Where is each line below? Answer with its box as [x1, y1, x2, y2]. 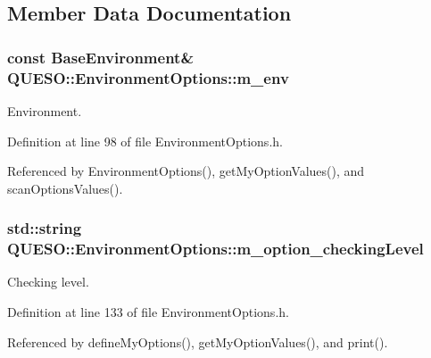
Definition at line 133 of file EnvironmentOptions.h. [7, 303, 289, 321]
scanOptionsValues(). [7, 179, 123, 197]
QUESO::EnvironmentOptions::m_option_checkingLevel [7, 237, 424, 260]
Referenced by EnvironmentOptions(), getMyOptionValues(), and [7, 162, 365, 180]
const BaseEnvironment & [7, 46, 195, 68]
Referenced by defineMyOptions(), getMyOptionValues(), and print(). [7, 332, 388, 351]
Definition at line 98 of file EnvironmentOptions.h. [7, 131, 283, 150]
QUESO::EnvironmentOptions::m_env [7, 66, 289, 88]
